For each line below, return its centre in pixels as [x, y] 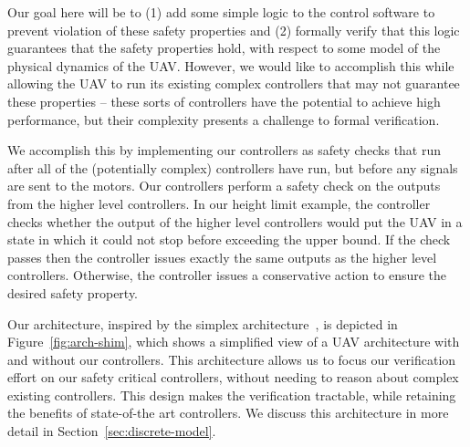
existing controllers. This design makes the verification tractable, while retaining [232, 395]
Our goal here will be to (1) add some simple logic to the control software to [221, 12]
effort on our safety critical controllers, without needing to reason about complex [233, 377]
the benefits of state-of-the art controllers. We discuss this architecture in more [228, 413]
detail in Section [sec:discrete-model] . [112, 431]
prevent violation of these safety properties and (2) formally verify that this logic [234, 30]
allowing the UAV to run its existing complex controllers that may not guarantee [234, 83]
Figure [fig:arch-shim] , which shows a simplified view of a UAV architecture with [234, 342]
